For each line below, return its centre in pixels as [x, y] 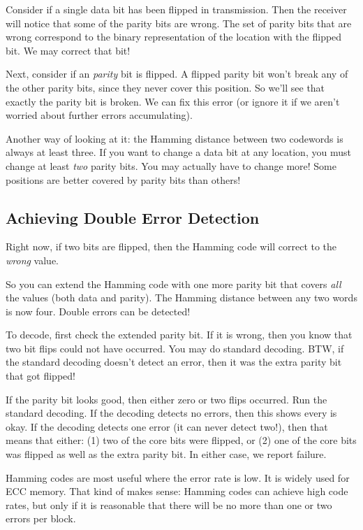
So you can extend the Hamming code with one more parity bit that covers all [173, 284]
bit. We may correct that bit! [68, 50]
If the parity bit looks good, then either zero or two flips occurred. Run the [166, 399]
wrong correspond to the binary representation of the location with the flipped [174, 37]
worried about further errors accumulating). [99, 115]
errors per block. [41, 518]
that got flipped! [40, 376]
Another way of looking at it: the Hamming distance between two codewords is [175, 138]
